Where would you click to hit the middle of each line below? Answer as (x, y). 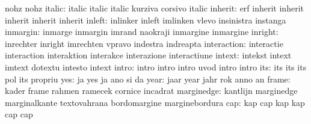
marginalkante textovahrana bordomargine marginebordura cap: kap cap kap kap (155, 102)
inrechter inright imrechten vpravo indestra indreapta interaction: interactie (144, 43)
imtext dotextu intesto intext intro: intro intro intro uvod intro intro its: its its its (156, 67)
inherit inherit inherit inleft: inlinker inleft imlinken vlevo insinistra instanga (146, 20)
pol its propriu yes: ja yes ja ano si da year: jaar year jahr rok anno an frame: (148, 79)
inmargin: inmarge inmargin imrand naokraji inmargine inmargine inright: (142, 32)
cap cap (19, 114)
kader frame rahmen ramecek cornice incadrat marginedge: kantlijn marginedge (151, 91)
